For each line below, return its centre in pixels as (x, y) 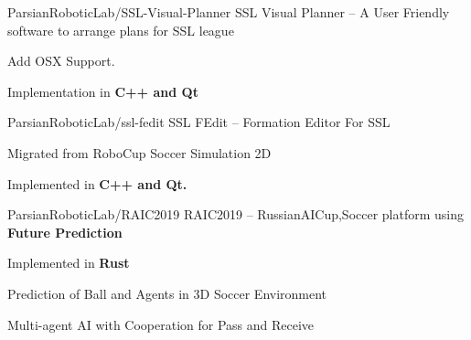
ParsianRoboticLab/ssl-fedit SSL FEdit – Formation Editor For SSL (199, 122)
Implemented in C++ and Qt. (97, 183)
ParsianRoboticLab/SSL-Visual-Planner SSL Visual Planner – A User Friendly (229, 12)
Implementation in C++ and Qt (103, 91)
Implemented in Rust (69, 263)
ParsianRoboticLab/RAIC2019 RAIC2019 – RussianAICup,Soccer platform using (236, 214)
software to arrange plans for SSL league (121, 30)
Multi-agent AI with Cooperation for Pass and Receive (161, 324)
